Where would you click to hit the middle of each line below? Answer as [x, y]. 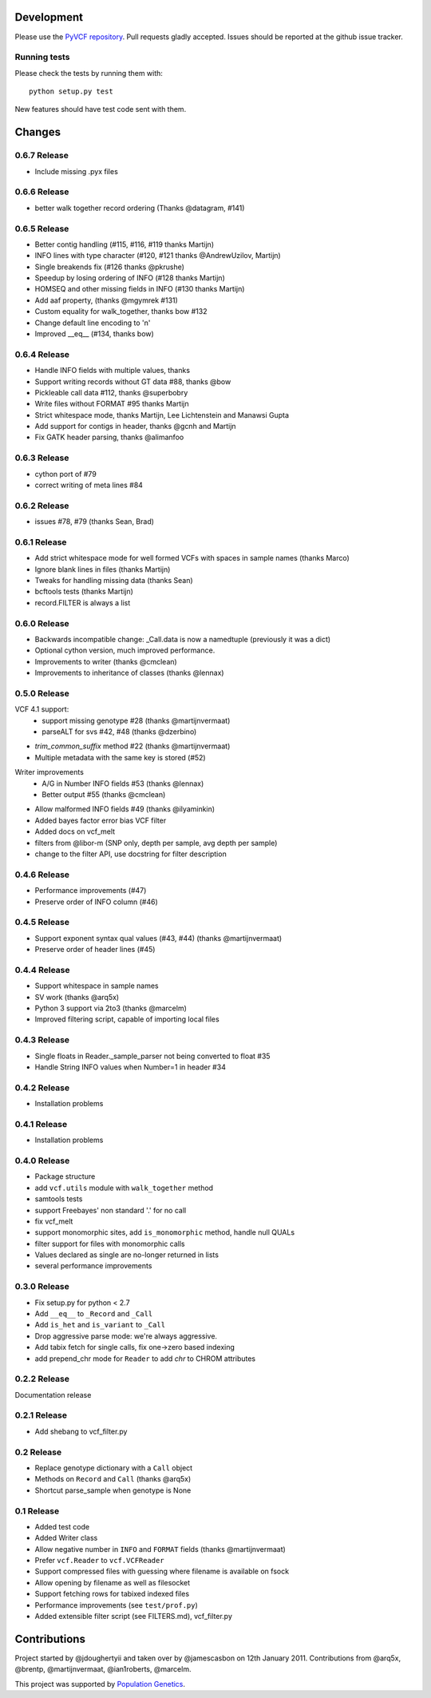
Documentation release [53, 1395]
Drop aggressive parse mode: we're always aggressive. [126, 1336]
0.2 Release [38, 1452]
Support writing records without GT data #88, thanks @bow [133, 381]
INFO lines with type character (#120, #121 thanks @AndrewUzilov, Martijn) [158, 256]
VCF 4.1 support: [42, 709]
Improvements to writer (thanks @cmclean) [106, 661]
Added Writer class [66, 1538]
